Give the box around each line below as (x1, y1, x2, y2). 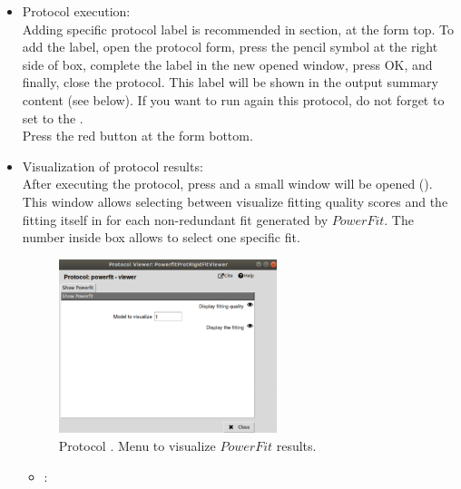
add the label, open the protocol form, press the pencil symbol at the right (22, 37, 438, 56)
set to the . (22, 108, 83, 127)
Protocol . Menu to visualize (58, 435, 216, 455)
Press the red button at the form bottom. (22, 126, 253, 145)
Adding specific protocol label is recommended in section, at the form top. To (22, 19, 454, 38)
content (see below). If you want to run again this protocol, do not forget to (22, 90, 445, 109)
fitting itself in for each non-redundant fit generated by (22, 210, 329, 229)
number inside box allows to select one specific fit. (22, 228, 300, 247)
